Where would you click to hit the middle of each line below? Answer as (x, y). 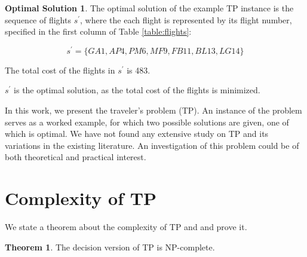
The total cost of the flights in (60, 70)
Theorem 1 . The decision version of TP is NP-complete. (110, 247)
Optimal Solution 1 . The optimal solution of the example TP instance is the (149, 8)
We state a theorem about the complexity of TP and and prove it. (126, 227)
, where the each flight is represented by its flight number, (186, 19)
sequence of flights (38, 19)
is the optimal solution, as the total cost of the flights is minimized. (137, 90)
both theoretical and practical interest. (76, 157)
